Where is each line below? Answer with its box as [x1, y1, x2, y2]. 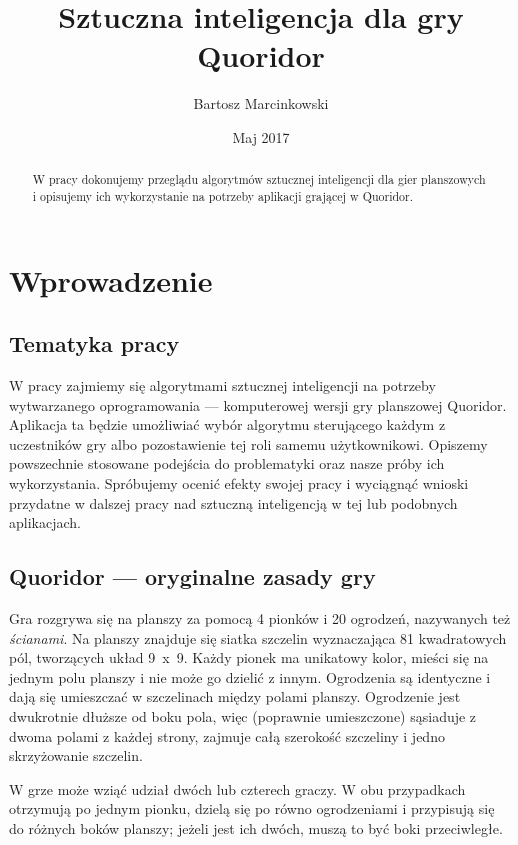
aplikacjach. [9, 512, 81, 533]
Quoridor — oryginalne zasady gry [9, 561, 376, 592]
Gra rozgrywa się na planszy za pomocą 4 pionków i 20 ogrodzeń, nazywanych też [9, 607, 511, 628]
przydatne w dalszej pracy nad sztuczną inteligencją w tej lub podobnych [9, 492, 458, 513]
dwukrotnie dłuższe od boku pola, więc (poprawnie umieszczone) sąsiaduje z [9, 705, 477, 726]
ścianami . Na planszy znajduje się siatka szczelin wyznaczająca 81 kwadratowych [9, 627, 507, 648]
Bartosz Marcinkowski [193, 93, 329, 114]
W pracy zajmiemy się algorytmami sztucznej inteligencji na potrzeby [9, 375, 436, 395]
